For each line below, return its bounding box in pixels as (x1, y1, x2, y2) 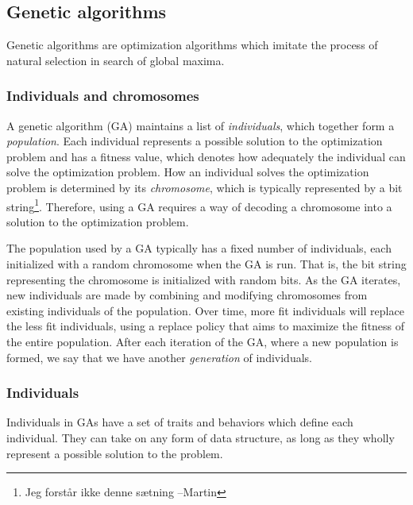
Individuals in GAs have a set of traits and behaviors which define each (6, 414, 353, 430)
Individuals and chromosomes (6, 86, 199, 106)
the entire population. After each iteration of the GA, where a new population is (6, 333, 399, 349)
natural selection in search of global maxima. (6, 52, 225, 68)
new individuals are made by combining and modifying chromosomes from (6, 287, 368, 303)
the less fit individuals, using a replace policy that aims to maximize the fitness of (6, 318, 405, 334)
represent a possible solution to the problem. (6, 445, 223, 461)
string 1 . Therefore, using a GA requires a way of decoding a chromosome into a (6, 195, 392, 214)
